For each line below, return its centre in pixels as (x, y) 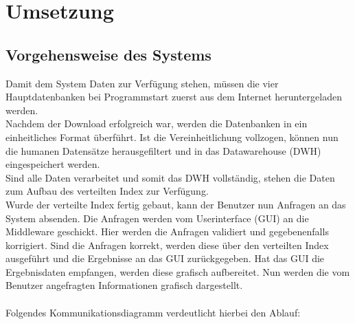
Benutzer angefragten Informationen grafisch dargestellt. (124, 285)
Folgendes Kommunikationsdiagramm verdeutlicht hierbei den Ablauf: (153, 312)
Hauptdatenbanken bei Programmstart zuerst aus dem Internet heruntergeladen (174, 97)
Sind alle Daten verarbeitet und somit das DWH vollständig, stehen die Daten (170, 177)
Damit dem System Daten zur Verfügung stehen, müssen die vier (142, 83)
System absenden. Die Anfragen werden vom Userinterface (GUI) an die (157, 218)
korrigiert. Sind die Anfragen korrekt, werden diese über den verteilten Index (167, 245)
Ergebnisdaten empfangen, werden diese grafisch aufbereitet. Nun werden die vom (178, 271)
